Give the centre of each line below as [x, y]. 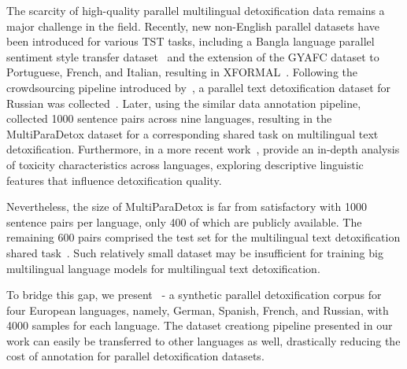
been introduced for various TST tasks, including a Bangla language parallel [191, 41]
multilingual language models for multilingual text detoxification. [163, 268]
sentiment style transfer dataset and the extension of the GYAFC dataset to [193, 56]
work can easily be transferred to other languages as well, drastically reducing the [203, 340]
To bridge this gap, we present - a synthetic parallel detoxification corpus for [194, 295]
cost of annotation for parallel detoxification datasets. [135, 356]
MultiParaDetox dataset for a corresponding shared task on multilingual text [192, 133]
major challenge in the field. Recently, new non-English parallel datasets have [193, 26]
